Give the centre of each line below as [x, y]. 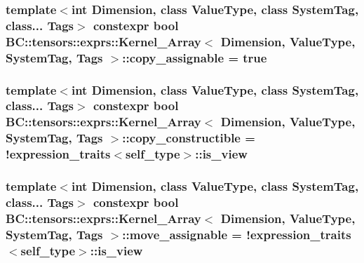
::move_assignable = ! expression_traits [237, 234]
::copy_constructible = [189, 138]
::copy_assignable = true [195, 57]
